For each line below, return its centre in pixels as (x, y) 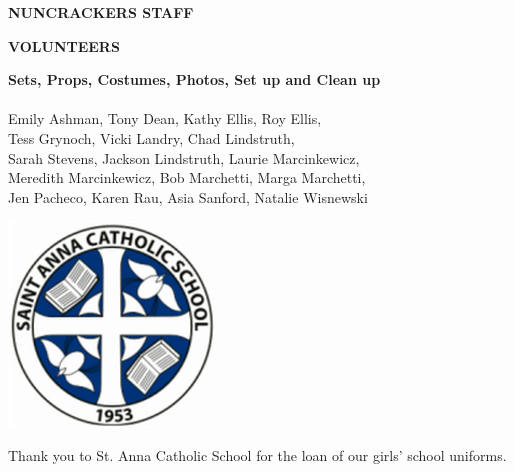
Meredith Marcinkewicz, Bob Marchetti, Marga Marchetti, (187, 177)
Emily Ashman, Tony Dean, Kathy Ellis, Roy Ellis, (165, 118)
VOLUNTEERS (64, 45)
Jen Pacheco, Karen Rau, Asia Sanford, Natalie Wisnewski (188, 196)
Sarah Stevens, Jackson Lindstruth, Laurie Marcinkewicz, (184, 157)
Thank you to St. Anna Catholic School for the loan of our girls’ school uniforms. (257, 454)
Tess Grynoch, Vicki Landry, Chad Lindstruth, (151, 137)
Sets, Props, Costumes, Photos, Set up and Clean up (194, 79)
